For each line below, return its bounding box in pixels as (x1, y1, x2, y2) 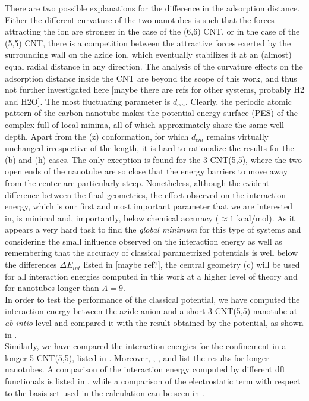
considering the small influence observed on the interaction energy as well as (5, 234, 282, 247)
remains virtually (206, 130, 269, 142)
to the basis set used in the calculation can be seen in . (5, 386, 204, 399)
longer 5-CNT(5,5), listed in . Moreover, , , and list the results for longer (5, 351, 269, 364)
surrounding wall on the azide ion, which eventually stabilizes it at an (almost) (5, 48, 292, 61)
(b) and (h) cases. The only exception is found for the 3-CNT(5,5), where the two (5, 153, 302, 165)
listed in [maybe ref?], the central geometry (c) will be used (83, 258, 300, 271)
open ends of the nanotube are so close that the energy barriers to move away (5, 165, 288, 177)
